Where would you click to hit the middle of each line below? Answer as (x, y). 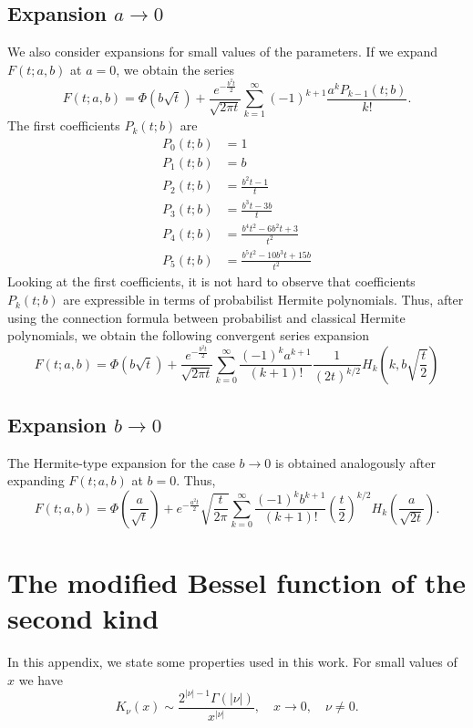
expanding (36, 480)
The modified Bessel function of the (237, 582)
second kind (83, 618)
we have (41, 679)
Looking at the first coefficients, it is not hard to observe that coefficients (211, 281)
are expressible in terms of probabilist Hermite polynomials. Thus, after (263, 300)
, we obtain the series (175, 69)
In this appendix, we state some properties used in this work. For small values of (232, 662)
